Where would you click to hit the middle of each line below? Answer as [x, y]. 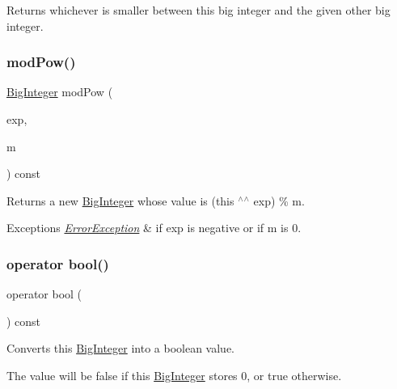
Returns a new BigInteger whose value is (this [120, 200]
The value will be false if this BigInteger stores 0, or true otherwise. [174, 375]
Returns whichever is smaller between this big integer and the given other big [198, 10]
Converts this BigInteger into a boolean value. [120, 348]
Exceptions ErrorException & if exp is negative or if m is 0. [154, 228]
